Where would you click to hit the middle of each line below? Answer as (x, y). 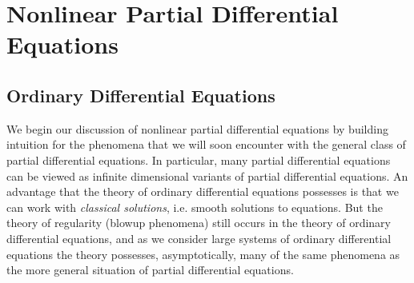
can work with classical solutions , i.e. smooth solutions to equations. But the (195, 207)
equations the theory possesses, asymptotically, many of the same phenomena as (203, 254)
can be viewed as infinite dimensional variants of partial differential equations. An (207, 175)
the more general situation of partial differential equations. (150, 270)
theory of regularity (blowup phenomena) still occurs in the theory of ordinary (199, 223)
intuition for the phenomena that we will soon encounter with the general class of (206, 144)
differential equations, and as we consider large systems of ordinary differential (199, 238)
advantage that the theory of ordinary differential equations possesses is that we (203, 191)
